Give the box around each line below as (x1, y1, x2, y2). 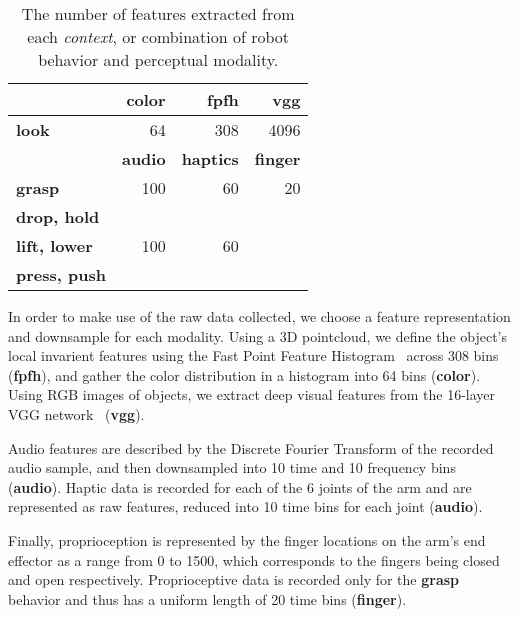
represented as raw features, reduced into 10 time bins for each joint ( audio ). (8, 496, 483, 517)
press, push (16, 263, 106, 286)
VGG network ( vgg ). (8, 403, 145, 424)
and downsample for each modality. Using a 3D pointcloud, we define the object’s (8, 325, 508, 346)
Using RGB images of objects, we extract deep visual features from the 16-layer (8, 384, 496, 405)
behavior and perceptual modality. (38, 48, 279, 71)
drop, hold (16, 205, 100, 228)
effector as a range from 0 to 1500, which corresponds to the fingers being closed (8, 549, 500, 570)
